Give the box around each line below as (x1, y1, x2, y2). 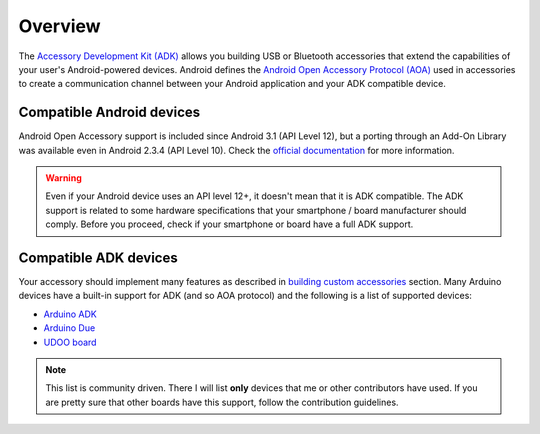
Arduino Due (43, 322, 96, 334)
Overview (18, 15, 101, 37)
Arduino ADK (43, 308, 97, 320)
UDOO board (43, 336, 97, 348)
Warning (45, 172, 82, 184)
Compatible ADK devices (18, 250, 179, 266)
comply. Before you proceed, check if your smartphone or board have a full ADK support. (45, 218, 414, 230)
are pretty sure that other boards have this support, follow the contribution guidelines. (45, 396, 399, 408)
